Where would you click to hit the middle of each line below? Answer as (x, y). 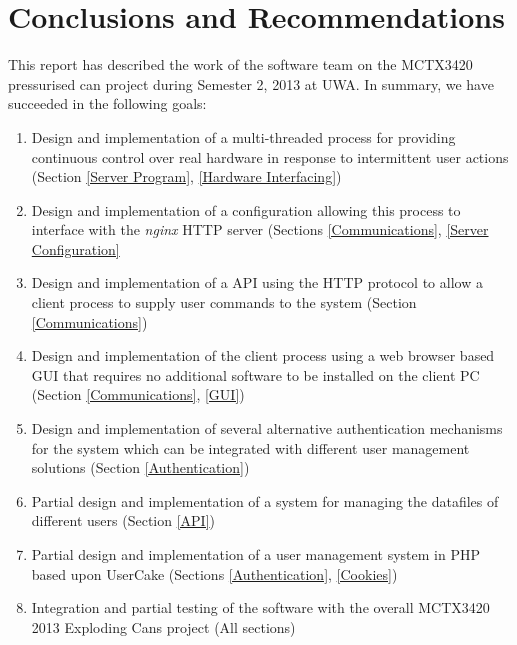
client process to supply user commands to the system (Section (224, 302)
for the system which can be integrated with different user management (250, 447)
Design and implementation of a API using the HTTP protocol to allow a (257, 282)
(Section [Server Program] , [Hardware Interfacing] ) (186, 176)
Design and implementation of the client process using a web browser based (263, 355)
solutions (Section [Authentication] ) (140, 467)
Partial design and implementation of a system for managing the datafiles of (265, 500)
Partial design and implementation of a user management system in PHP (255, 554)
